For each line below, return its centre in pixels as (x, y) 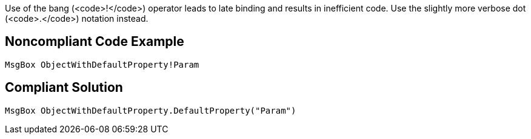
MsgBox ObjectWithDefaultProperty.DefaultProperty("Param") (151, 110)
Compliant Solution (64, 88)
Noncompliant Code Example (95, 42)
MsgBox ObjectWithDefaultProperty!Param (102, 64)
